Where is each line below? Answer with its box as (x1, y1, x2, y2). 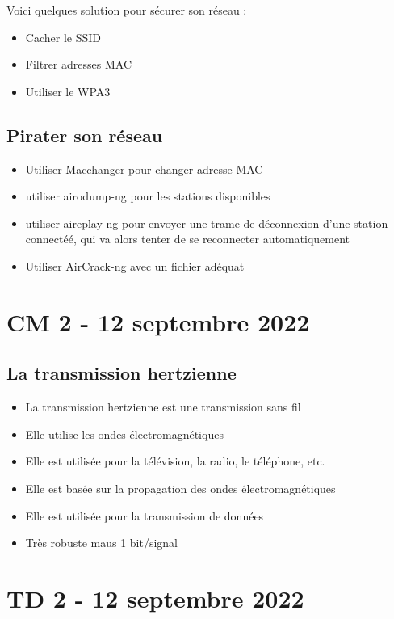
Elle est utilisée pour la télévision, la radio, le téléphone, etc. (25, 453, 325, 470)
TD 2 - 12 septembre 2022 (6, 581, 304, 614)
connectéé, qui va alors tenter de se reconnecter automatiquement (25, 230, 350, 247)
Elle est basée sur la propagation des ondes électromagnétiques (25, 479, 336, 496)
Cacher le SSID (25, 28, 101, 45)
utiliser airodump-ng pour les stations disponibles (25, 187, 270, 204)
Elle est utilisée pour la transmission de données (25, 507, 264, 524)
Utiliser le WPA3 (25, 82, 111, 99)
